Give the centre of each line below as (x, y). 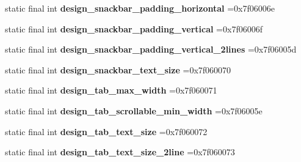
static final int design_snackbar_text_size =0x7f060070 (118, 69)
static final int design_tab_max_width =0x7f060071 (111, 90)
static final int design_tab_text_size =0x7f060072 (106, 131)
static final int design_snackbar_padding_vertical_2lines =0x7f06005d (151, 49)
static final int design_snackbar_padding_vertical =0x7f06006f (134, 28)
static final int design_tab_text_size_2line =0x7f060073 (120, 152)
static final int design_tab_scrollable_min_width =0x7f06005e (134, 110)
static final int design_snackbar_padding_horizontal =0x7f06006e (140, 8)
